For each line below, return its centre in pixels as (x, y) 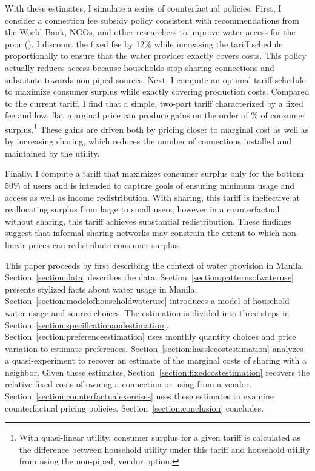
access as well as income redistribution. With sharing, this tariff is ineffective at (152, 197)
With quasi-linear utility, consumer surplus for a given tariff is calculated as (160, 437)
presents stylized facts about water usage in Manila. (101, 289)
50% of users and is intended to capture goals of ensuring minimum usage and (150, 185)
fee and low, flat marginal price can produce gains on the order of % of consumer (155, 115)
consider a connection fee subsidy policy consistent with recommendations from (152, 20)
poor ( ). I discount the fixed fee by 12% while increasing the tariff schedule (144, 43)
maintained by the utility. (52, 153)
